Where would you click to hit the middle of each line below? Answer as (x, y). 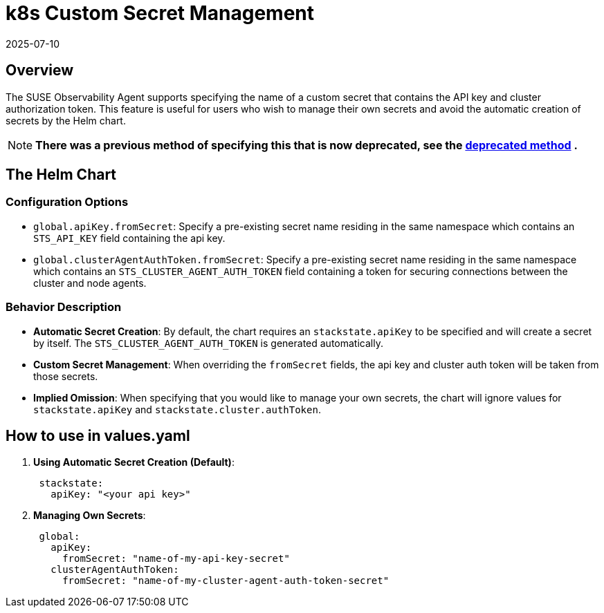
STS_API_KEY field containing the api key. (129, 238)
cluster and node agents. (90, 283)
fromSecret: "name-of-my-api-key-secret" (176, 559)
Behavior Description (64, 307)
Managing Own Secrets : (90, 516)
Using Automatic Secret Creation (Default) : (134, 462)
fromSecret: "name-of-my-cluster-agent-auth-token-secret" (226, 581)
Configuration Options (67, 202)
